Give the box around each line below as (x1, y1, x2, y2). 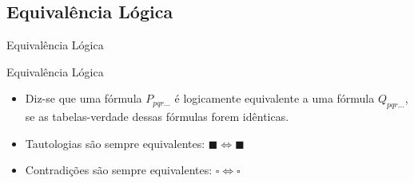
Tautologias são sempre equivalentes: (25, 134, 205, 151)
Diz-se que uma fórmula (25, 90, 142, 107)
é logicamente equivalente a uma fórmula (174, 90, 375, 107)
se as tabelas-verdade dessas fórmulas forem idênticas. (25, 108, 289, 125)
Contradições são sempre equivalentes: (25, 162, 213, 178)
